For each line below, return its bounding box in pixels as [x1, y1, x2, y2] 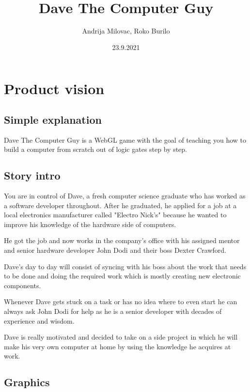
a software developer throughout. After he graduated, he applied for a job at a [4, 200, 237, 210]
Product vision [4, 79, 105, 98]
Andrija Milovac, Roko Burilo [82, 26, 170, 36]
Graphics [4, 375, 50, 390]
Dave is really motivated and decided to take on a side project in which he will [4, 332, 238, 342]
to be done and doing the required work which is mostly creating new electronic [4, 271, 241, 281]
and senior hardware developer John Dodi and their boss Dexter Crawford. [4, 245, 226, 255]
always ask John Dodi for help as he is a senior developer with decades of [4, 306, 222, 316]
